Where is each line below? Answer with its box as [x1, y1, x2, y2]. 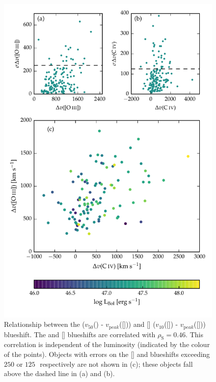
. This [186, 329, 203, 339]
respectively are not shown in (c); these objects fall [40, 358, 193, 369]
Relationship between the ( [4, 319, 85, 329]
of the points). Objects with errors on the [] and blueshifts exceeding [4, 349, 210, 359]
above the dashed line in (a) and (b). [4, 368, 115, 379]
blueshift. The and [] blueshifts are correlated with [4, 329, 156, 339]
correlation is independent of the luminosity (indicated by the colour [4, 339, 210, 350]
